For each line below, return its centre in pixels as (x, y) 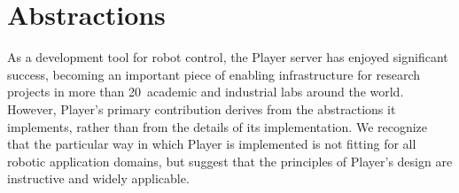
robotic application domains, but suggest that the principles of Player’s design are (230, 161)
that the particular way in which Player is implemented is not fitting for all (212, 144)
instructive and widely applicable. (98, 178)
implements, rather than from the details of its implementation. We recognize (218, 126)
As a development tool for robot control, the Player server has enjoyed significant (228, 57)
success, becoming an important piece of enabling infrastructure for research (214, 74)
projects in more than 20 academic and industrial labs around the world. (206, 92)
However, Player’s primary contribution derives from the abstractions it (202, 108)
